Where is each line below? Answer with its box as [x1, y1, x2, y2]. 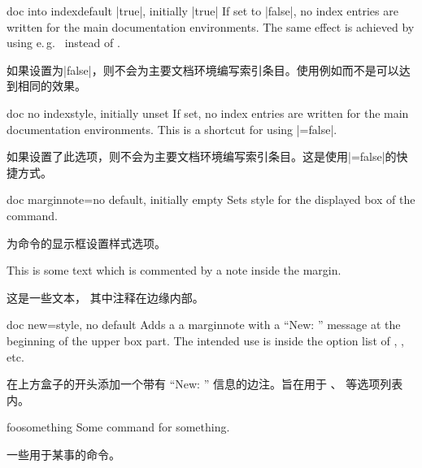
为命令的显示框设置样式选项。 [7, 234, 166, 251]
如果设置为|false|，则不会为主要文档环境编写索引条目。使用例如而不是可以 [7, 61, 399, 78]
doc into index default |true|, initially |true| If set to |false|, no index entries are [7, 2, 398, 19]
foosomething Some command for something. [7, 418, 230, 435]
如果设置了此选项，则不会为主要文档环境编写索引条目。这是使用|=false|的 [7, 148, 397, 165]
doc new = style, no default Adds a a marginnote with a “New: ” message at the [7, 316, 401, 333]
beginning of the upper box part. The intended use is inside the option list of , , [7, 331, 404, 349]
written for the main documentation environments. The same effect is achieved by [7, 18, 415, 35]
